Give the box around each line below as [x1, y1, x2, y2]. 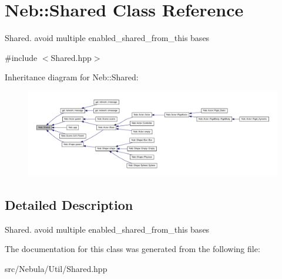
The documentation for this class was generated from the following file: [5, 243, 260, 255]
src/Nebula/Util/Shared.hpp [5, 262, 108, 274]
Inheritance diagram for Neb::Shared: [5, 71, 139, 83]
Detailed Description [5, 195, 133, 213]
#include [5, 51, 38, 63]
